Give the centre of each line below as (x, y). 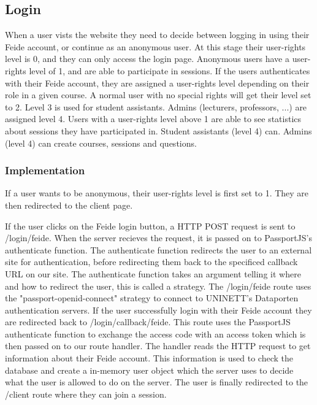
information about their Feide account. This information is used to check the (149, 358)
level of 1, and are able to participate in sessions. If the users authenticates (170, 70)
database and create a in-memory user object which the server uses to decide (149, 370)
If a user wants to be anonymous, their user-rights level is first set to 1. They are (157, 193)
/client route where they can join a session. (86, 394)
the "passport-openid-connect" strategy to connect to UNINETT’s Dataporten (152, 298)
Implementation (45, 170)
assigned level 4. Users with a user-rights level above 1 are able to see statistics (153, 119)
